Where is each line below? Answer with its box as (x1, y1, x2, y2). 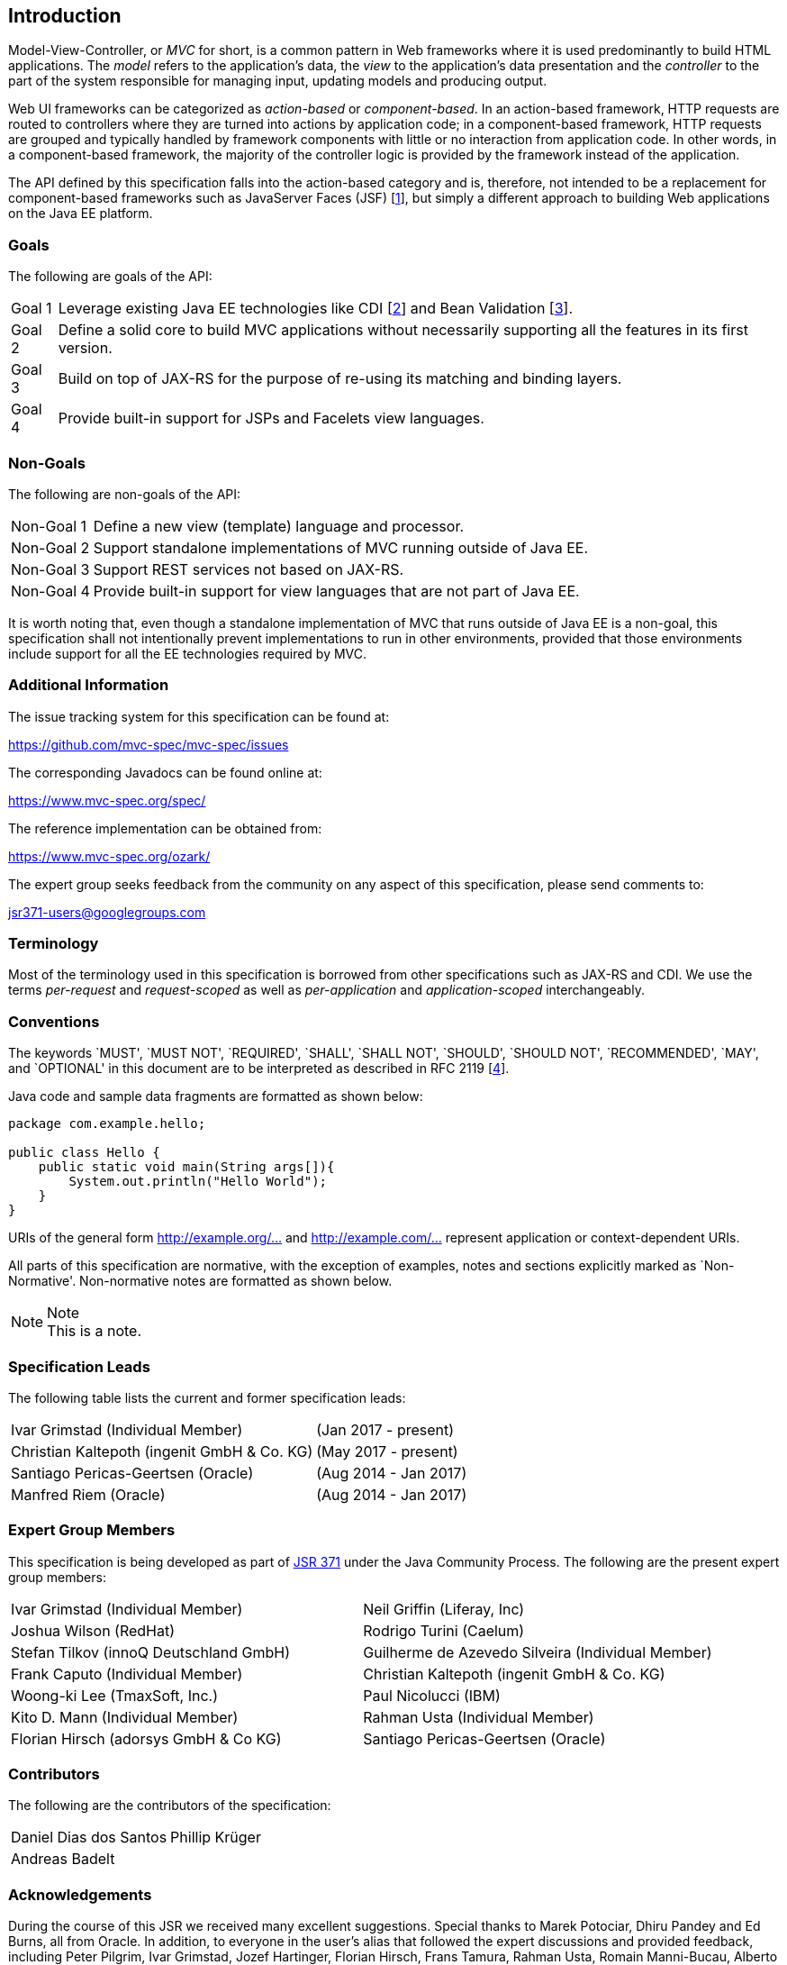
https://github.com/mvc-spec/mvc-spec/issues (8, 736, 289, 752)
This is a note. (47, 1322, 142, 1341)
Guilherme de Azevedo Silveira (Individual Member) (363, 1642, 712, 1661)
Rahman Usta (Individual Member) (363, 1707, 594, 1726)
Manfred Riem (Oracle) (11, 1485, 166, 1504)
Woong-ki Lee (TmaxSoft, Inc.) (11, 1686, 219, 1705)
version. (58, 339, 113, 358)
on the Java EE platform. (8, 205, 153, 222)
